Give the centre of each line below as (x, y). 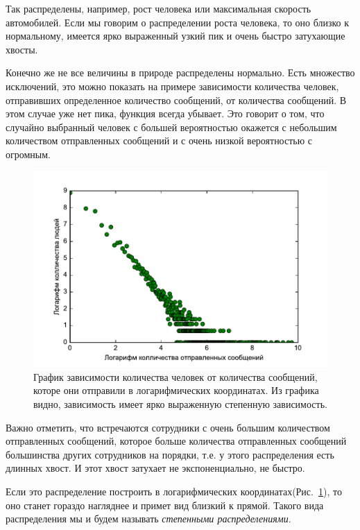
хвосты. (22, 49)
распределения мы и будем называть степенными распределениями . (148, 519)
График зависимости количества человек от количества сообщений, (175, 376)
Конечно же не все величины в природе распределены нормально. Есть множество (180, 72)
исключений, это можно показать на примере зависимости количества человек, (172, 86)
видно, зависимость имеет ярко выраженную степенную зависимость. (180, 403)
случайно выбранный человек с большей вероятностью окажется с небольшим (171, 127)
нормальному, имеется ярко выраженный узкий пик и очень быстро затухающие (175, 36)
